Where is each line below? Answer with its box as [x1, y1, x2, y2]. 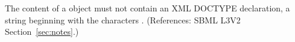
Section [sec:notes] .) [5, 25, 79, 38]
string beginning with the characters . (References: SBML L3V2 [5, 13, 241, 26]
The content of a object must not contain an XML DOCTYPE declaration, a [5, 2, 290, 14]
